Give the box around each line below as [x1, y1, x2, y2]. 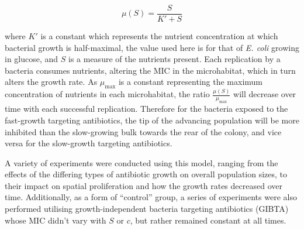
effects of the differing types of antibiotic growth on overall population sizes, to [5, 168, 288, 180]
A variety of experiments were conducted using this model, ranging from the [5, 156, 278, 169]
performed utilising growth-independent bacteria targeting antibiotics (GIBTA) [5, 202, 289, 215]
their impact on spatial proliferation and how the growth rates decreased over [5, 179, 282, 191]
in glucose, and [5, 53, 58, 65]
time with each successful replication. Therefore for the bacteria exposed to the [5, 102, 288, 115]
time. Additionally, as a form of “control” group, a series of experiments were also [5, 191, 297, 203]
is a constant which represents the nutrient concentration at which [40, 30, 278, 42]
